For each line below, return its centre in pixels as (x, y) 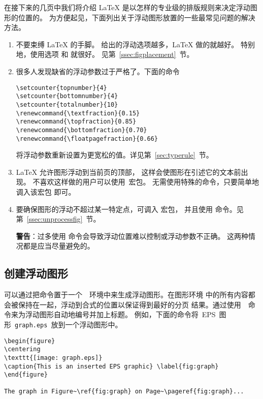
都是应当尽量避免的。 (59, 246)
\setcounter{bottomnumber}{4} (67, 96)
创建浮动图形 (36, 273)
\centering (22, 349)
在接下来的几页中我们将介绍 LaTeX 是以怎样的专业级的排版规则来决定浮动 (127, 7)
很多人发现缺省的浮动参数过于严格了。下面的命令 (98, 71)
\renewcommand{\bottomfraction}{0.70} (81, 130)
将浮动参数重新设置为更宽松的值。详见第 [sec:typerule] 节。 (114, 155)
